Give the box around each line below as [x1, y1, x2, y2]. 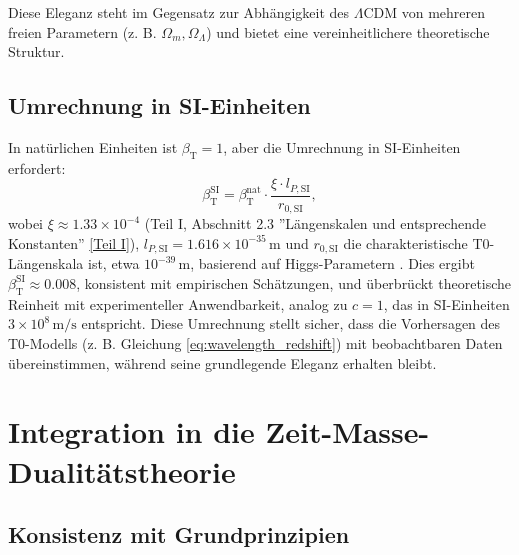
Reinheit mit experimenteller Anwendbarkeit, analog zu [8, 293, 348, 314]
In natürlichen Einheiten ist [8, 136, 178, 157]
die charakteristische [343, 232, 468, 253]
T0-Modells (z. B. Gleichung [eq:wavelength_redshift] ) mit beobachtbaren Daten [8, 332, 503, 353]
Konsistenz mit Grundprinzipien [8, 519, 350, 550]
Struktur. [8, 41, 65, 62]
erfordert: [8, 157, 66, 178]
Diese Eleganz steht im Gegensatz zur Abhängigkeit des [8, 2, 350, 22]
